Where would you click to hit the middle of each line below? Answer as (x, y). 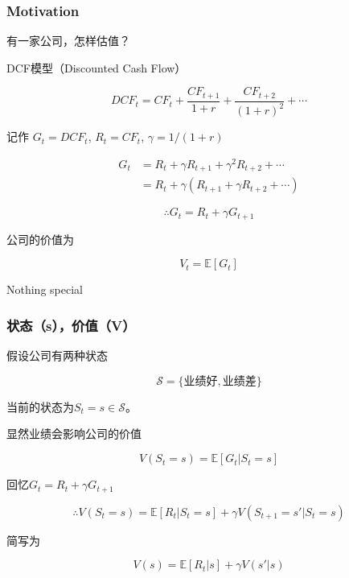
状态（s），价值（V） (71, 325)
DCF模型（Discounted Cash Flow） (96, 67)
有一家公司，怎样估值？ (68, 41)
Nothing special (45, 289)
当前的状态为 (40, 406)
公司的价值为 (40, 239)
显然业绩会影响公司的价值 (74, 433)
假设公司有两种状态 (57, 355)
